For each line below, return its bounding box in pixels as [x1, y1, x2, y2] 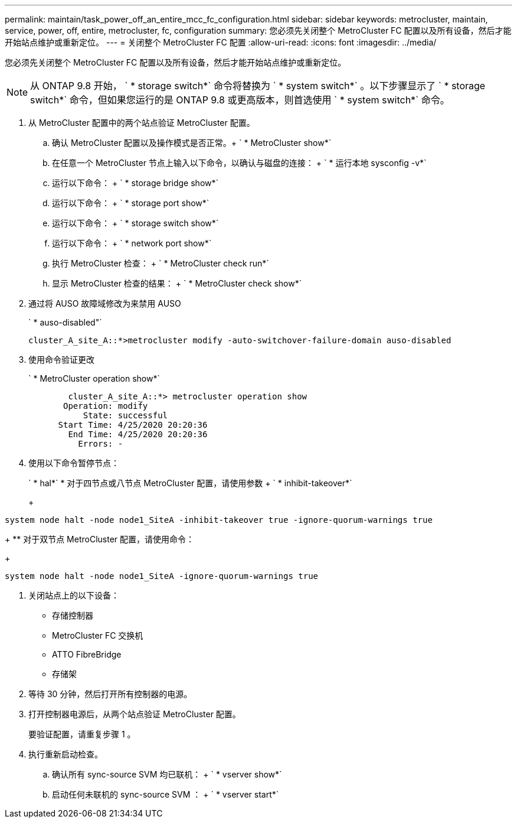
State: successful [83, 411, 168, 420]
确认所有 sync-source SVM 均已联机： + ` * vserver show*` [52, 769, 282, 779]
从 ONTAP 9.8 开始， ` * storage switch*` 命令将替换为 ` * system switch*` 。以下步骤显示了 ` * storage [30, 80, 486, 92]
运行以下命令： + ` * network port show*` [52, 238, 212, 248]
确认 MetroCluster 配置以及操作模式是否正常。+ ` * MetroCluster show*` [52, 138, 332, 148]
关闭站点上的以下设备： [28, 590, 119, 600]
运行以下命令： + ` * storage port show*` [52, 198, 210, 208]
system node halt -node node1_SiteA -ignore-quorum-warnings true [5, 571, 319, 581]
